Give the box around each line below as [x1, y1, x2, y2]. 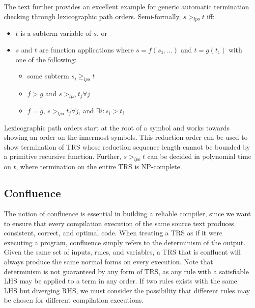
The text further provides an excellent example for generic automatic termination [4, 1, 249, 11]
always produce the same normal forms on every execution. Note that [4, 256, 213, 266]
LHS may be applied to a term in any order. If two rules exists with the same [4, 276, 237, 286]
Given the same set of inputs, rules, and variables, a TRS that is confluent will [4, 247, 241, 257]
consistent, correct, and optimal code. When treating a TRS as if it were [4, 228, 223, 238]
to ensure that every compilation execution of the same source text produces [4, 218, 234, 228]
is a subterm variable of [20, 28, 91, 38]
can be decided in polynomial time [147, 151, 252, 161]
